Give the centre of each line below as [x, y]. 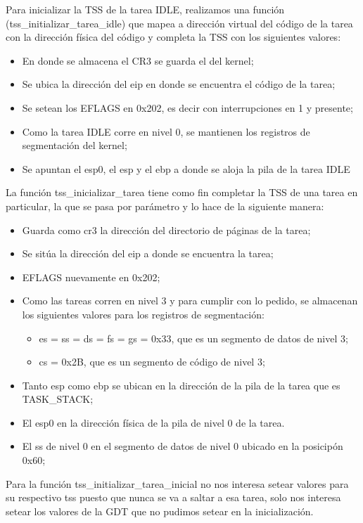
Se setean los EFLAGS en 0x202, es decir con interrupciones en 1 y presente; [187, 107]
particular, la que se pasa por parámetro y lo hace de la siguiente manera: [165, 206]
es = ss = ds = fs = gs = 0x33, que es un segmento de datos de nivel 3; [193, 338]
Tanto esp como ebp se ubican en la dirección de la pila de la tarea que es [181, 385]
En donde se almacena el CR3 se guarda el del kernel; [138, 60]
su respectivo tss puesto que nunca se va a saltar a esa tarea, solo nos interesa [173, 497]
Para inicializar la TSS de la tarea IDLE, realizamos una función [145, 9]
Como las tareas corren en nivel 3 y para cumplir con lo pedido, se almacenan [190, 301]
